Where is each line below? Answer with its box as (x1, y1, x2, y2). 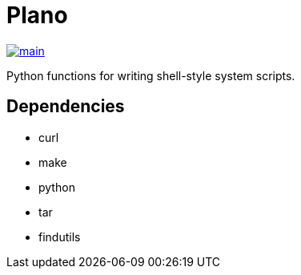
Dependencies (6, 96, 125, 117)
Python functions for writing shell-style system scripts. (6, 68, 295, 83)
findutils (38, 229, 81, 244)
